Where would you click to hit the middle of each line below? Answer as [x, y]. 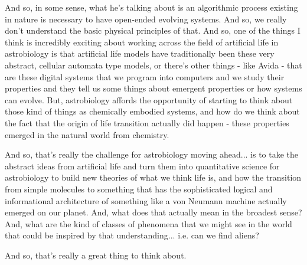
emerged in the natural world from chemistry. [87, 134]
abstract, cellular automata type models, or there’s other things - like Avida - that [153, 65]
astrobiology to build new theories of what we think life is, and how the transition [153, 177]
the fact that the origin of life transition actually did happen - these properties [147, 122]
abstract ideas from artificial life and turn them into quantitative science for [142, 166]
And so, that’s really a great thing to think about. [96, 255]
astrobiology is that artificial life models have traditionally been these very [140, 53]
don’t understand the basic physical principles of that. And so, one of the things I [153, 30]
